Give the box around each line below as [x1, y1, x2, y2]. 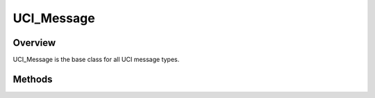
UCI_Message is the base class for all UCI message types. [12, 56, 180, 64]
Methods [12, 73, 53, 85]
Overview [12, 37, 56, 49]
